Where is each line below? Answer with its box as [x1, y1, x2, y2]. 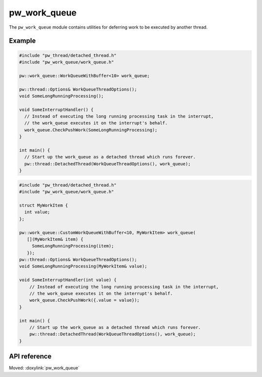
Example [9, 37, 36, 45]
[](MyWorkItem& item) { [27, 236, 83, 242]
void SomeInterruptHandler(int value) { [19, 277, 116, 283]
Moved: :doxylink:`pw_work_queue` [9, 365, 80, 371]
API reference [9, 352, 52, 361]
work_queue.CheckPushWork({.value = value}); [29, 298, 140, 303]
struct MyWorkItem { [19, 203, 68, 208]
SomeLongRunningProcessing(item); [32, 243, 114, 249]
